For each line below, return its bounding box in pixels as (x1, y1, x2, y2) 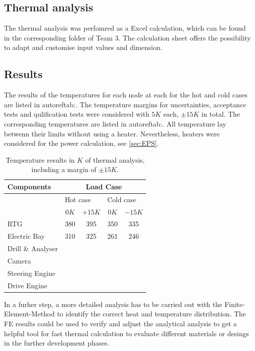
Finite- (224, 299, 245, 309)
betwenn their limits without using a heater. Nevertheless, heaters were (4, 128, 220, 138)
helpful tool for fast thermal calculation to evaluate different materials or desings (4, 328, 249, 338)
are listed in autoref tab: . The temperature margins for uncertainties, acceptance (4, 99, 246, 109)
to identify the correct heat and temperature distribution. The (57, 308, 246, 319)
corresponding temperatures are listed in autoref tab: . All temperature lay (4, 118, 226, 129)
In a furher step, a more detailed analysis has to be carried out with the (4, 299, 222, 309)
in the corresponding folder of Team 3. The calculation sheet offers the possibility (4, 32, 251, 43)
